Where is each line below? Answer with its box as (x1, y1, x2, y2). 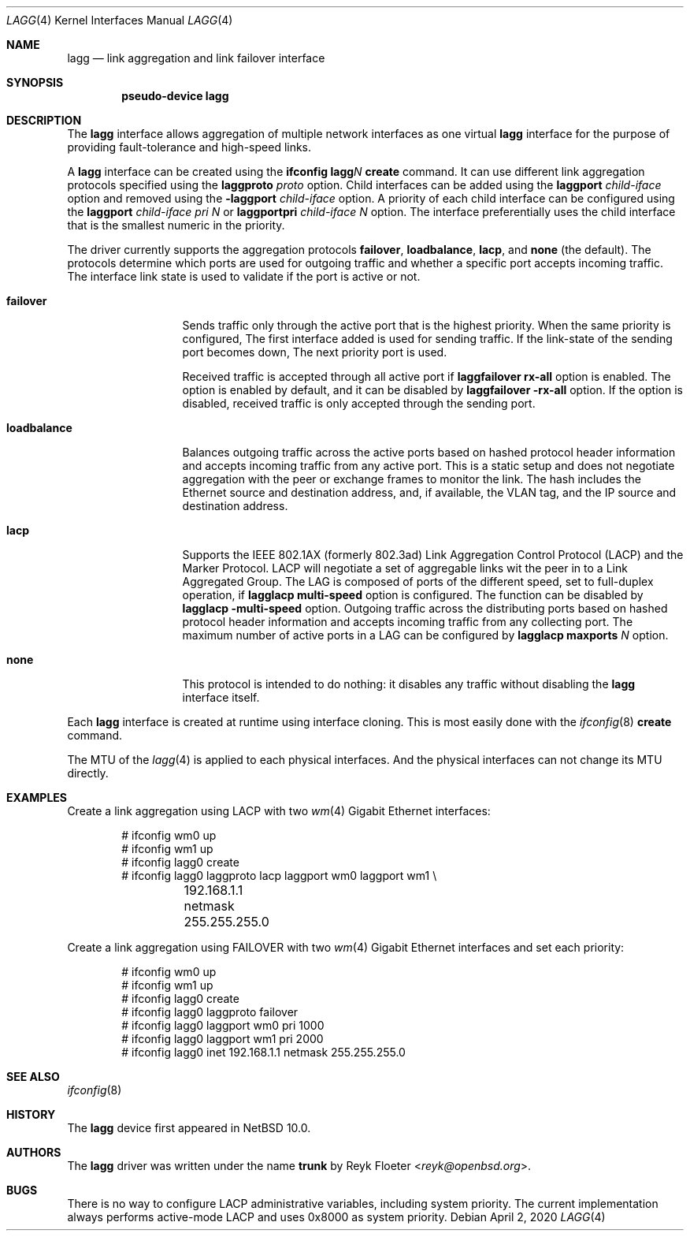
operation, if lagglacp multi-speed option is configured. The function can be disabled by (182, 588, 644, 602)
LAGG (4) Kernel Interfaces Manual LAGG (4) (6, 13, 233, 27)
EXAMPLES (6, 791, 67, 804)
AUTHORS (6, 1146, 61, 1159)
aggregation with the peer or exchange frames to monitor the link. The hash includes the (182, 472, 641, 486)
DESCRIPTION (6, 114, 82, 127)
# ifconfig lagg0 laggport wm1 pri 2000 (121, 1032, 324, 1045)
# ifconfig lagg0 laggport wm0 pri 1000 (121, 1019, 325, 1032)
